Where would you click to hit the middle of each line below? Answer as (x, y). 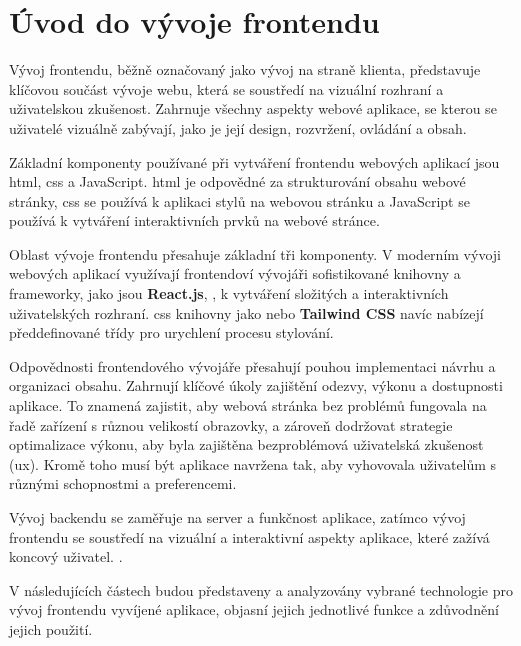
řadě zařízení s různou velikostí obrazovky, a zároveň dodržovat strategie (231, 424)
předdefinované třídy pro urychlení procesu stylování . (171, 332)
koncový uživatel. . (66, 556)
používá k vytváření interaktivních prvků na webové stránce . (194, 220)
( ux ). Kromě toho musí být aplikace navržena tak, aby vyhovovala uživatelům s (253, 463)
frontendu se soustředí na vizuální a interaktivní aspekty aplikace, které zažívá (249, 536)
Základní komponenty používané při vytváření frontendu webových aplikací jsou (254, 161)
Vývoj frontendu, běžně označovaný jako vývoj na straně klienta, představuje (245, 69)
